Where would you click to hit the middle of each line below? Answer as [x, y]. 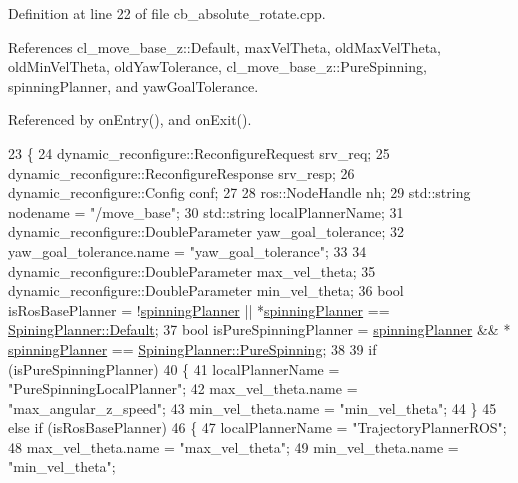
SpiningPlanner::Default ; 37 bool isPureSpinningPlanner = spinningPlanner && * [259, 329]
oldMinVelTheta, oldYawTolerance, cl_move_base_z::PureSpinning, [217, 66]
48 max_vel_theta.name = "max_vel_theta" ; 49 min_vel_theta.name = [233, 446]
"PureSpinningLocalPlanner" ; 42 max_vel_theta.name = [183, 388]
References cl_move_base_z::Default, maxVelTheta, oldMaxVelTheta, [225, 46]
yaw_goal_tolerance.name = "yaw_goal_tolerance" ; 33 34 [187, 250]
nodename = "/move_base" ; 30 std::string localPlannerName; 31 [206, 211]
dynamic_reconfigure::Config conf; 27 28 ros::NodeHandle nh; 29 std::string [239, 192]
